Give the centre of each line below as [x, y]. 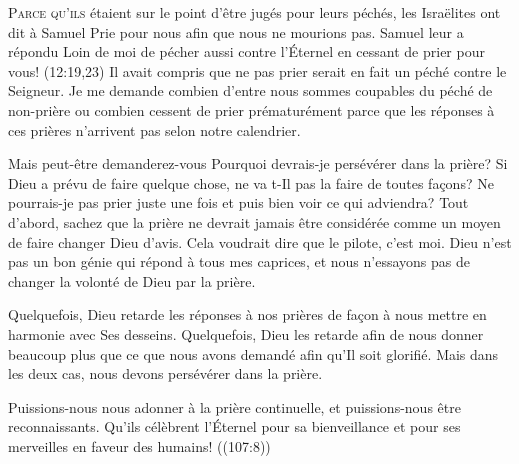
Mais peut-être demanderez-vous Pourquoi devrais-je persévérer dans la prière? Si [258, 163]
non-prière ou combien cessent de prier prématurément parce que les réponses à [251, 109]
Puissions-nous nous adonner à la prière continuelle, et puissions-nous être [234, 406]
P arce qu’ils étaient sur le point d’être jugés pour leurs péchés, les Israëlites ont [254, 12]
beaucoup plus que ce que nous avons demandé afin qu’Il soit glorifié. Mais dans [253, 353]
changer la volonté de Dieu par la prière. [132, 280]
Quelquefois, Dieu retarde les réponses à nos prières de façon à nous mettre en [247, 314]
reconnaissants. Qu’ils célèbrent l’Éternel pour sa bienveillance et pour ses [234, 426]
